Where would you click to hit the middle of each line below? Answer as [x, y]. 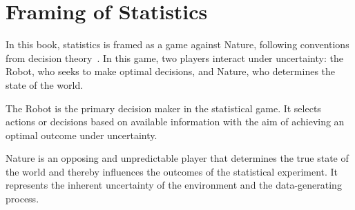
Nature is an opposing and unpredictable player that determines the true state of [177, 158]
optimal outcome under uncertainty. [81, 135]
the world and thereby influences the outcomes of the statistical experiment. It [172, 171]
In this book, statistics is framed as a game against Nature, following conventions [177, 44]
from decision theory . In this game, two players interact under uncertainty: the [174, 57]
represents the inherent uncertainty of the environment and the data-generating [174, 185]
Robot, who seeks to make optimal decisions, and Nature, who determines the [171, 71]
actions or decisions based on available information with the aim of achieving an [175, 122]
